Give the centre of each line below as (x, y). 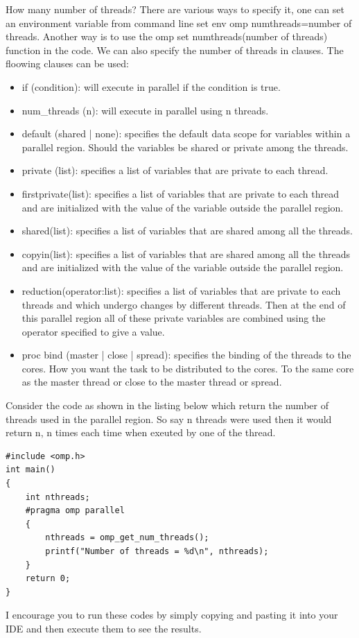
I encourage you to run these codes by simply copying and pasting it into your (172, 615)
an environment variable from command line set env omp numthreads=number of (179, 23)
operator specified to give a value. (93, 331)
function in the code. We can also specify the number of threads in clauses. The (175, 50)
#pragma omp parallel (75, 511)
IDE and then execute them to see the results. (104, 628)
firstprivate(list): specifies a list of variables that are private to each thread (181, 193)
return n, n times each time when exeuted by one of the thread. (141, 432)
